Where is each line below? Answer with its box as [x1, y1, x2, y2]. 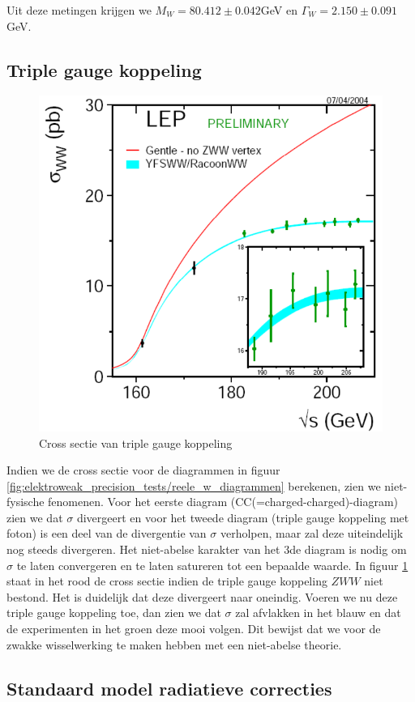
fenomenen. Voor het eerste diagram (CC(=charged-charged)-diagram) [48, 493, 399, 510]
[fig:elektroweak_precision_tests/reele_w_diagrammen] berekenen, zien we [6, 477, 381, 494]
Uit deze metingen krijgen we [6, 2, 152, 18]
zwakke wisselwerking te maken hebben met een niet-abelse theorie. [6, 636, 342, 653]
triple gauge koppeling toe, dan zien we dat [6, 604, 221, 621]
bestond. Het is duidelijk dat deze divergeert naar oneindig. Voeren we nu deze [6, 588, 398, 605]
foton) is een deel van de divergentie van [6, 525, 207, 542]
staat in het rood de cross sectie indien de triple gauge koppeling [6, 572, 327, 589]
